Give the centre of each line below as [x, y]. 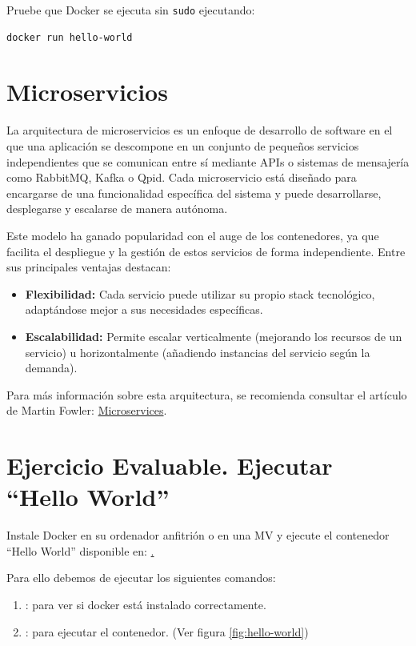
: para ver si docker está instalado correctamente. [146, 604]
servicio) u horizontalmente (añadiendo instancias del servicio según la [198, 352]
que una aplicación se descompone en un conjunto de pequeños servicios [183, 145]
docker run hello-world [70, 37]
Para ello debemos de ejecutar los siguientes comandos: [141, 578]
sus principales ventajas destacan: [89, 267]
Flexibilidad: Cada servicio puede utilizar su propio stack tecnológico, [200, 293]
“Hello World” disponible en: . [80, 550]
